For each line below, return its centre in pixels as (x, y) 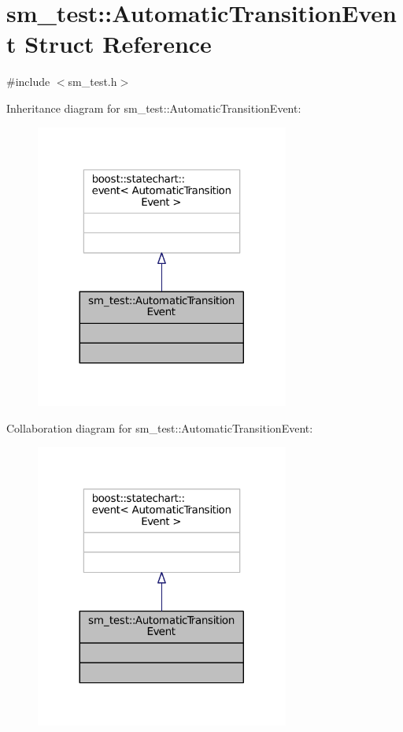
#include (28, 82)
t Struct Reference (109, 44)
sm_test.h (92, 82)
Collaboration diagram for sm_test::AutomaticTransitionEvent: (160, 427)
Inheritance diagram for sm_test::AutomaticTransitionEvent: (154, 108)
